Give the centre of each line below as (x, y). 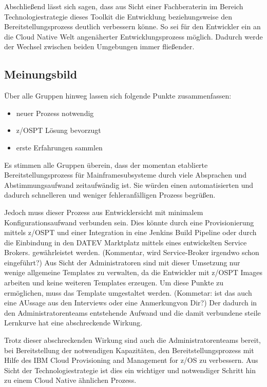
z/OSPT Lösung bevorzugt (59, 130)
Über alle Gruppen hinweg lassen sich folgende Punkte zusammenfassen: (118, 96)
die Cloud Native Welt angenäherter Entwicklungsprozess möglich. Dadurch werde (133, 36)
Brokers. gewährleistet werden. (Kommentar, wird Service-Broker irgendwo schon (132, 252)
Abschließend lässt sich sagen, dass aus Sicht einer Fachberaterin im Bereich (124, 6)
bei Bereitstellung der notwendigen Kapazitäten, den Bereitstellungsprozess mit (129, 350)
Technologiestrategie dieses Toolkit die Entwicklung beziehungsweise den (118, 16)
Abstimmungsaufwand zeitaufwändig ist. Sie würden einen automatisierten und (129, 185)
